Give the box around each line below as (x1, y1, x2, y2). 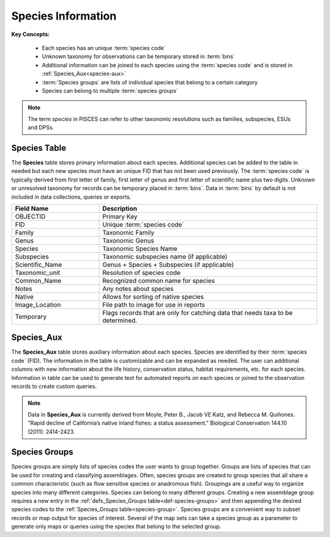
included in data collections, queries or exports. (11, 193, 131, 200)
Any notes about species (102, 284, 174, 293)
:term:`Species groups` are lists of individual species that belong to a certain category (42, 78, 258, 86)
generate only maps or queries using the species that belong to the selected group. (11, 523, 221, 530)
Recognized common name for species (102, 276, 215, 285)
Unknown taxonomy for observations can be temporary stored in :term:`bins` (42, 53, 235, 60)
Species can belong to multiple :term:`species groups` (42, 87, 178, 94)
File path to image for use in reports (102, 300, 205, 309)
